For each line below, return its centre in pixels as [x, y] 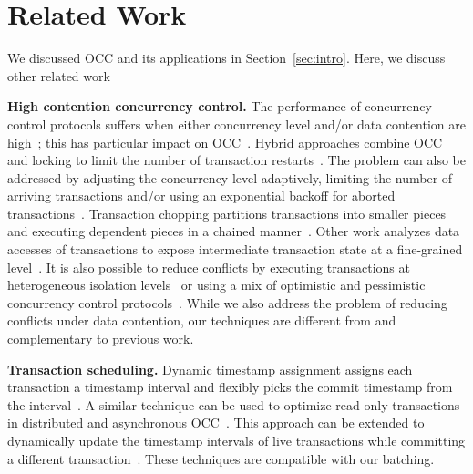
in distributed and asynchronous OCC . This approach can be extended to [216, 422]
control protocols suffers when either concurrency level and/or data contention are [236, 124]
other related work [59, 75]
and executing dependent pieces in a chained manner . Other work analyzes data [234, 231]
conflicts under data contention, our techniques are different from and [202, 320]
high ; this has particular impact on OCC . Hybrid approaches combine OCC [225, 142]
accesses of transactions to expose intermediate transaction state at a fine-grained [235, 249]
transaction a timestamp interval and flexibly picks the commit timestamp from [230, 387]
